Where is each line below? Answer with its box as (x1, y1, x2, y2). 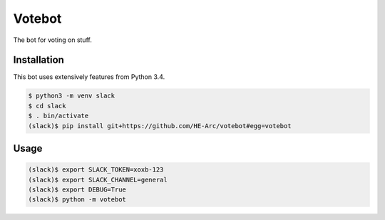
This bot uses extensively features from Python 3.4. (13, 73, 165, 81)
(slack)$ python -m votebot (28, 196, 126, 204)
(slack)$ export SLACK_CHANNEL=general (28, 175, 168, 184)
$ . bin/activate (28, 112, 89, 120)
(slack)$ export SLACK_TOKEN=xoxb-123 (28, 166, 164, 174)
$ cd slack (28, 102, 66, 110)
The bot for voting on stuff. (13, 36, 92, 44)
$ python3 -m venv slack (28, 92, 115, 100)
